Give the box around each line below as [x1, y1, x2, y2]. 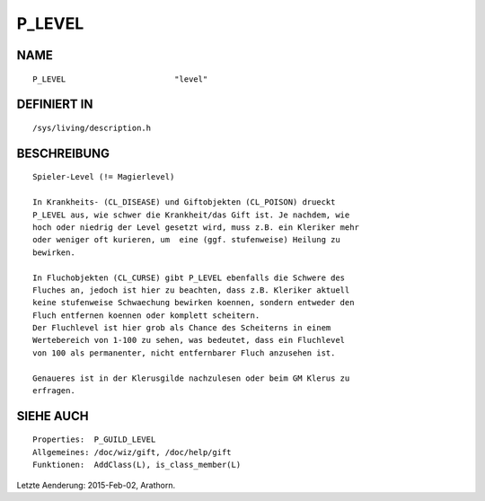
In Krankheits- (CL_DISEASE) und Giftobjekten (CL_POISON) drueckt [32, 198, 336, 207]
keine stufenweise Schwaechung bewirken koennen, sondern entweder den [32, 297, 355, 308]
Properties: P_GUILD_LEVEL [32, 435, 156, 444]
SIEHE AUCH [16, 409, 89, 424]
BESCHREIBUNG [16, 145, 110, 161]
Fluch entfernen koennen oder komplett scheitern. [32, 310, 260, 321]
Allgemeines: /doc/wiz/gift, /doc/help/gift [32, 447, 233, 457]
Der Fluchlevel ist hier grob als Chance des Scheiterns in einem [32, 323, 331, 333]
